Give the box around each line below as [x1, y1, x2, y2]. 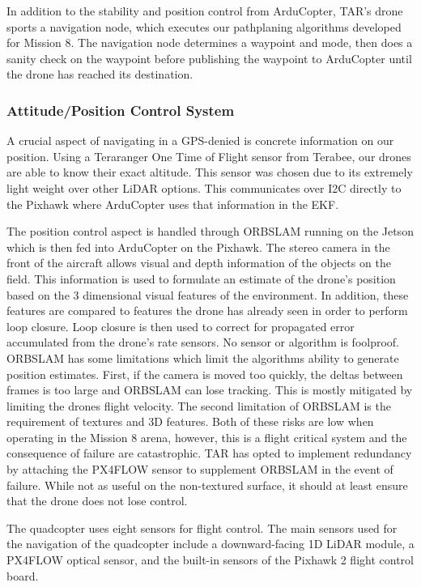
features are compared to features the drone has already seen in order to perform [6, 302, 408, 319]
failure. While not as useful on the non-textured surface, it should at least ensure [6, 476, 408, 493]
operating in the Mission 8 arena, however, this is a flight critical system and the [6, 428, 407, 445]
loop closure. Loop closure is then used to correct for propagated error [6, 317, 355, 334]
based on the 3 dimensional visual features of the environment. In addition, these [6, 286, 409, 303]
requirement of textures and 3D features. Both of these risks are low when [6, 413, 374, 430]
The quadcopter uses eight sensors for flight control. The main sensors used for [6, 519, 398, 536]
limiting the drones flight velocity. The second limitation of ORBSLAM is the [6, 397, 391, 414]
